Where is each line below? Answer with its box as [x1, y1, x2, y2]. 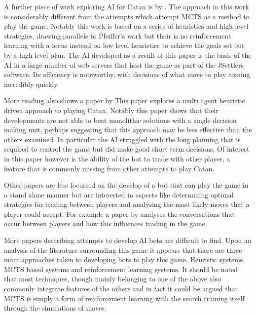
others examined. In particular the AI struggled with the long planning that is [4, 134, 241, 144]
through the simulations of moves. [4, 303, 107, 313]
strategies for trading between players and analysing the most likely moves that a [4, 199, 250, 209]
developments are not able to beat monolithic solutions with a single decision [4, 115, 237, 125]
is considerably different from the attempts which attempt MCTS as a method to [4, 11, 250, 21]
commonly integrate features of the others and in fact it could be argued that [4, 283, 238, 294]
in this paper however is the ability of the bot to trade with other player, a [4, 153, 230, 163]
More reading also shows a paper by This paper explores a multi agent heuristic [4, 95, 245, 106]
